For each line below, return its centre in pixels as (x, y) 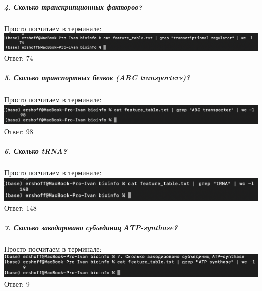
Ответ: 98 (19, 131)
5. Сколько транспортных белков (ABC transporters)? (97, 78)
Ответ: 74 (19, 58)
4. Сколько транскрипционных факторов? (73, 6)
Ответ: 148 (20, 207)
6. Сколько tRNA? (36, 151)
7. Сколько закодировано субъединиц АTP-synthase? (91, 227)
